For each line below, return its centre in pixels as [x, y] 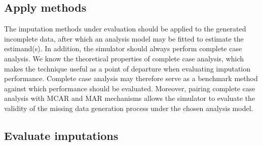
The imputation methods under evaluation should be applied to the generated [125, 29]
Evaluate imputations [61, 135]
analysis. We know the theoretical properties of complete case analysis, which [124, 58]
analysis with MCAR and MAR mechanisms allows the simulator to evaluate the [130, 98]
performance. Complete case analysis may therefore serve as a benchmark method [131, 78]
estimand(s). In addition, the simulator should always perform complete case [123, 48]
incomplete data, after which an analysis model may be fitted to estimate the [124, 38]
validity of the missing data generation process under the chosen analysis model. [129, 108]
